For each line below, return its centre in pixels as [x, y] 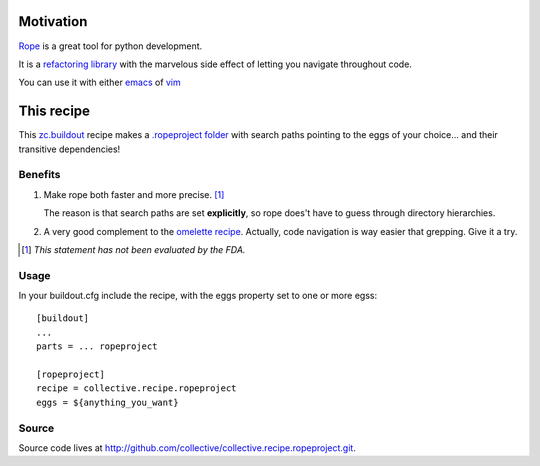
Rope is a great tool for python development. [110, 46]
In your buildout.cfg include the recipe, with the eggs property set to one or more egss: [198, 296]
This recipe [54, 111]
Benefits [39, 175]
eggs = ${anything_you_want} [107, 402]
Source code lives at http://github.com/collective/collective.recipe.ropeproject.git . [187, 447]
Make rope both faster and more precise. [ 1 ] [134, 194]
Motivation [53, 21]
